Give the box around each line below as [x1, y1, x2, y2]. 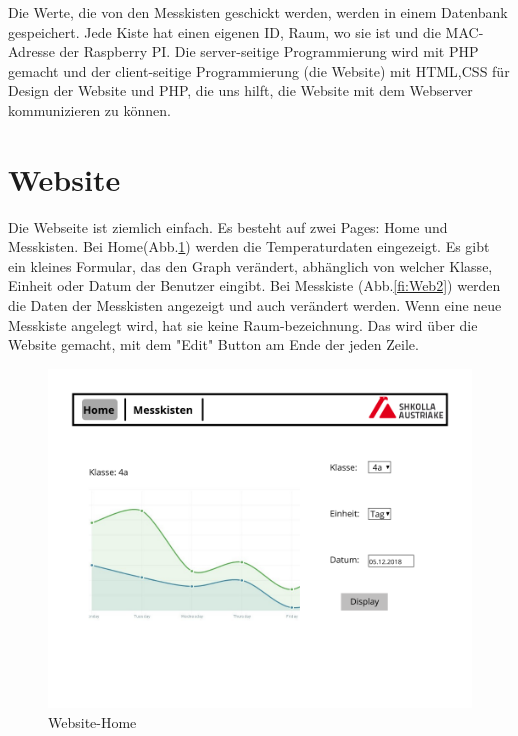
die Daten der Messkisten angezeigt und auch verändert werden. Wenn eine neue [8, 295, 502, 316]
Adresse [8, 41, 55, 62]
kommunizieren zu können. [8, 99, 171, 120]
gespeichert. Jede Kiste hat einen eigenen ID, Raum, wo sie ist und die [8, 21, 441, 42]
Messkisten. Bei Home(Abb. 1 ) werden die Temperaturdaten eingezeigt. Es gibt [8, 236, 490, 257]
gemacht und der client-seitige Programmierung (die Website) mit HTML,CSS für [8, 60, 510, 81]
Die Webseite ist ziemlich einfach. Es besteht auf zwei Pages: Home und [8, 216, 448, 237]
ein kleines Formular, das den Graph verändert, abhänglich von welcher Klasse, [8, 255, 493, 276]
